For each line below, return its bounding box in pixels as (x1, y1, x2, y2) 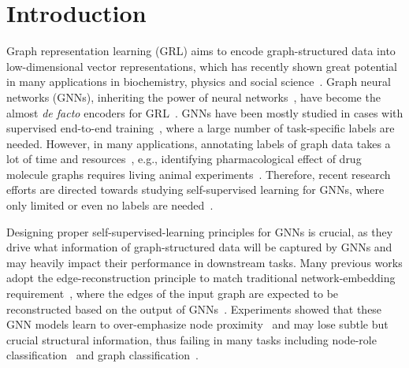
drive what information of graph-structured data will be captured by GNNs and (6, 239, 392, 255)
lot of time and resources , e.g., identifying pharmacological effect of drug (6, 151, 362, 167)
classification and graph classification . (6, 347, 199, 363)
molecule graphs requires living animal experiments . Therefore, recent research (6, 165, 391, 182)
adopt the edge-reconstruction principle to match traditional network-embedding (6, 269, 396, 286)
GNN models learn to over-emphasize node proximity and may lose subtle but (6, 316, 389, 333)
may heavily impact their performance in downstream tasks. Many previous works (6, 254, 403, 270)
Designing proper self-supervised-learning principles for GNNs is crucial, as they (6, 223, 393, 240)
